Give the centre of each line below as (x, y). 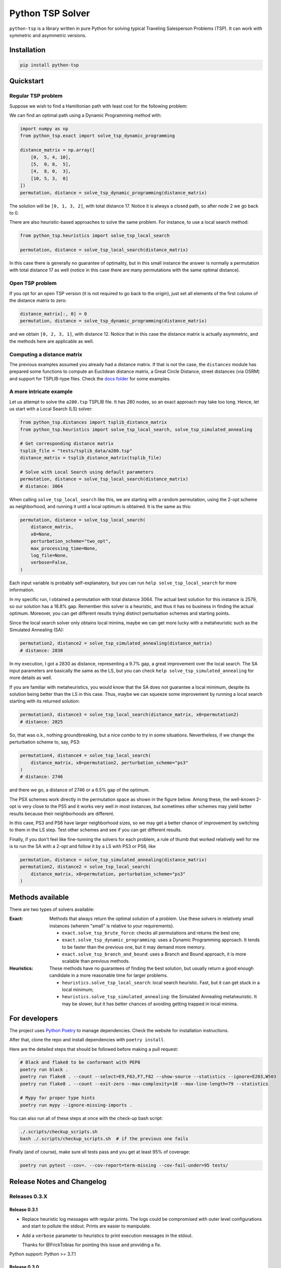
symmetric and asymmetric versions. (48, 35)
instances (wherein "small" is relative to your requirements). (112, 926)
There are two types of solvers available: (52, 909)
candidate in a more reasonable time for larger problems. (109, 975)
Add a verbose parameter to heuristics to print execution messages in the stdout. (107, 1236)
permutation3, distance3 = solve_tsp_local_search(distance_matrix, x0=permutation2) (129, 715)
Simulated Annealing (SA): (37, 630)
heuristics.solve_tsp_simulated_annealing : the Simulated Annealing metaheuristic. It (159, 997)
